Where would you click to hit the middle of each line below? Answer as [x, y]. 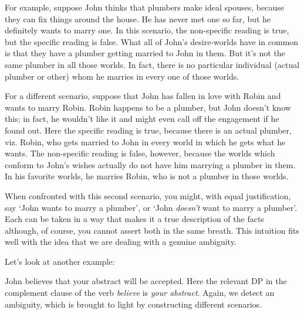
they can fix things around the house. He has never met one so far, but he [138, 18]
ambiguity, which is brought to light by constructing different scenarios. [133, 304]
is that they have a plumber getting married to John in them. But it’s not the [145, 53]
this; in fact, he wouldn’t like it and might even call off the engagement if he [142, 119]
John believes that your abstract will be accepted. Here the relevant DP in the [146, 281]
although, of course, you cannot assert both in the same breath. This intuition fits [152, 230]
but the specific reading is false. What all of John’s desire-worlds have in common [152, 41]
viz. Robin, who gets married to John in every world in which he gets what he [145, 141]
